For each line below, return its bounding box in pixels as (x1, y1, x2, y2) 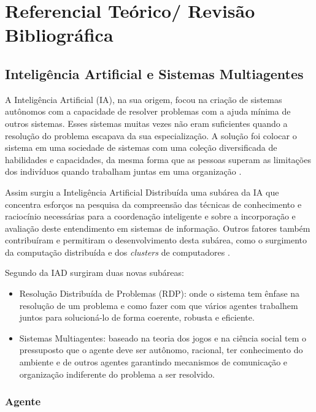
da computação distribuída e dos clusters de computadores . (5, 245, 230, 258)
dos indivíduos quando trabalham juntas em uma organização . (5, 165, 242, 178)
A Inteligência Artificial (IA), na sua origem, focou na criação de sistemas (5, 93, 282, 105)
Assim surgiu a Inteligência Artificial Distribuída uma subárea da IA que (5, 185, 279, 198)
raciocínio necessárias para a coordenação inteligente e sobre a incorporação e (5, 210, 296, 223)
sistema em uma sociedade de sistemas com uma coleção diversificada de (5, 141, 277, 154)
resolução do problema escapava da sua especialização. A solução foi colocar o (5, 129, 297, 142)
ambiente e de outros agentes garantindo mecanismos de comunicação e (19, 356, 288, 368)
